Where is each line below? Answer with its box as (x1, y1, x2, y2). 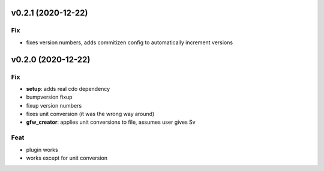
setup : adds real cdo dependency (26, 85, 110, 92)
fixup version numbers (26, 102, 82, 109)
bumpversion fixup (26, 93, 73, 101)
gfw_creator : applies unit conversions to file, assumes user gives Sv (26, 118, 196, 126)
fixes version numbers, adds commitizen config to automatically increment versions (26, 39, 233, 46)
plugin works (26, 146, 58, 153)
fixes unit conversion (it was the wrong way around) (26, 111, 155, 118)
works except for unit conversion (26, 154, 108, 161)
